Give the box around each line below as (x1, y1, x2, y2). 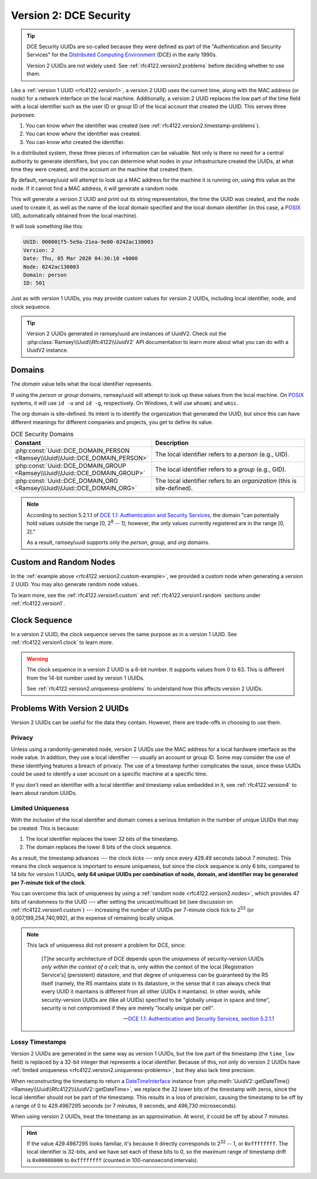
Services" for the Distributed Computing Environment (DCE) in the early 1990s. (26, 51, 217, 58)
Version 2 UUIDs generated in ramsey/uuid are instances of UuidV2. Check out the (26, 330, 227, 338)
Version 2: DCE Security (11, 9, 131, 22)
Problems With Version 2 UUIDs (11, 703, 129, 713)
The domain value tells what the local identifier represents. (11, 380, 153, 388)
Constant (14, 439, 41, 447)
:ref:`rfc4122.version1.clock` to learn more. (11, 639, 114, 646)
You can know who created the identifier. (25, 138, 125, 145)
